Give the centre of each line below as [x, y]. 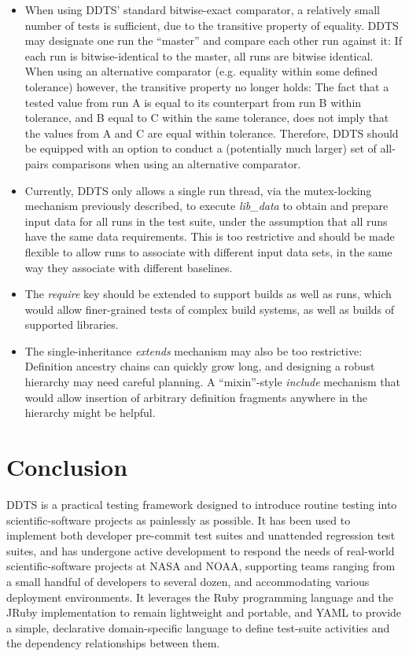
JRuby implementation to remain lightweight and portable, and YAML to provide [204, 612]
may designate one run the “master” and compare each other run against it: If [213, 41]
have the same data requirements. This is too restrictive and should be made [210, 236]
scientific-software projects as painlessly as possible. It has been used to [179, 520]
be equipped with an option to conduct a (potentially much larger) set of [201, 148]
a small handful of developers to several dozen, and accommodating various [188, 581]
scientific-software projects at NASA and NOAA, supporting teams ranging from [201, 566]
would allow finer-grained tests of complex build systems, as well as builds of [210, 309]
